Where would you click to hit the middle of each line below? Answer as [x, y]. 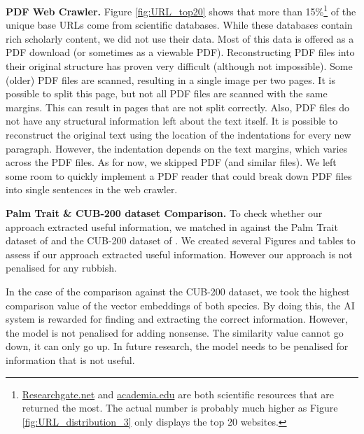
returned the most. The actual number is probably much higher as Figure [180, 408]
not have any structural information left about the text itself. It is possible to [172, 121]
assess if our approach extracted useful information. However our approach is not [179, 254]
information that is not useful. [70, 359]
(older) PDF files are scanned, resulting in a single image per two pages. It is [170, 79]
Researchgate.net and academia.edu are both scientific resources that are [178, 394]
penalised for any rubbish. [61, 268]
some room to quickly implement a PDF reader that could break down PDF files [179, 175]
